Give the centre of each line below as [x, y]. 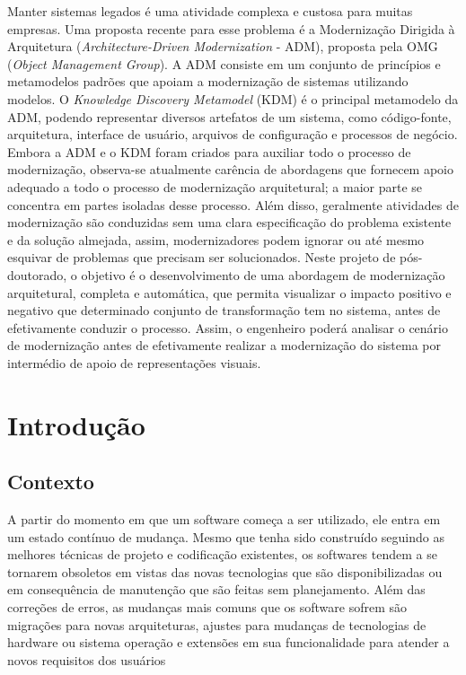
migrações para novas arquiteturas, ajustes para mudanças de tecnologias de [217, 624]
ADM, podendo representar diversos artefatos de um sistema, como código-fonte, [229, 116]
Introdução [76, 424]
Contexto [51, 482]
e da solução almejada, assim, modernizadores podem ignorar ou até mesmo [216, 239]
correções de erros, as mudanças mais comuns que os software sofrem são [207, 607]
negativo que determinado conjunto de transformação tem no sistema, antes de [224, 310]
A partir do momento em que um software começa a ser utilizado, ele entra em [224, 519]
